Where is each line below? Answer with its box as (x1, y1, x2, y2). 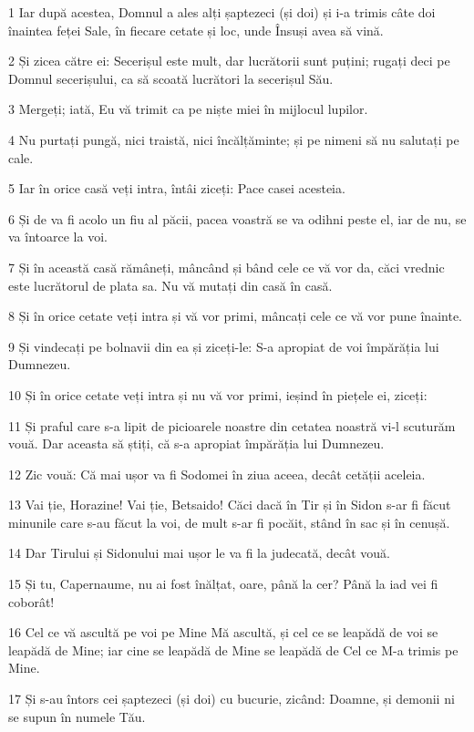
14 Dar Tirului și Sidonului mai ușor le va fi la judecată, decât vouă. (8, 543, 390, 562)
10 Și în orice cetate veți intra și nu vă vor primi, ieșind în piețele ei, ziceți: (8, 385, 428, 404)
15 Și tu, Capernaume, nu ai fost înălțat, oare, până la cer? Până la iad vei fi (8, 574, 438, 593)
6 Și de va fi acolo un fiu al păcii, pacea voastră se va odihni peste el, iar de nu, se (8, 209, 467, 228)
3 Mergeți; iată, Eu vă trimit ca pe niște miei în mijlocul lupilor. (8, 99, 368, 119)
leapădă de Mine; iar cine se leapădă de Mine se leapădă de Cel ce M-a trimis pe (8, 640, 459, 659)
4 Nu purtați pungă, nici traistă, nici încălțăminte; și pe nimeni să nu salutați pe (8, 129, 459, 149)
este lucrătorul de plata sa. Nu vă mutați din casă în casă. (8, 275, 333, 294)
